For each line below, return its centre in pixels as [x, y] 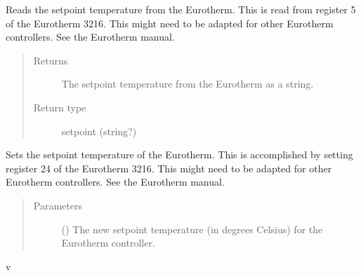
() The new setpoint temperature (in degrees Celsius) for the [192, 229]
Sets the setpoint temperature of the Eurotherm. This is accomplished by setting [179, 154]
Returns [51, 60]
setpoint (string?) [99, 131]
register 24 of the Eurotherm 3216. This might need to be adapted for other [169, 168]
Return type [60, 107]
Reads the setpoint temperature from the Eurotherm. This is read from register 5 [181, 9]
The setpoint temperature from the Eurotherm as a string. [188, 84]
